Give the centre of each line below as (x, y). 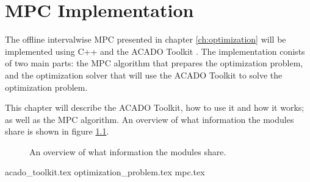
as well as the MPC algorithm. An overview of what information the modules (150, 119)
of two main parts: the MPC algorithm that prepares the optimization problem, (154, 63)
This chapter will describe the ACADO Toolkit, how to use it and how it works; (155, 107)
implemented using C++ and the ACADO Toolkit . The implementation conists (155, 51)
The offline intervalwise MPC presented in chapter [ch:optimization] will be (146, 39)
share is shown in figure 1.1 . (57, 131)
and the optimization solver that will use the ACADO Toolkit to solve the (144, 75)
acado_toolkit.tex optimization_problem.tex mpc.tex (105, 172)
